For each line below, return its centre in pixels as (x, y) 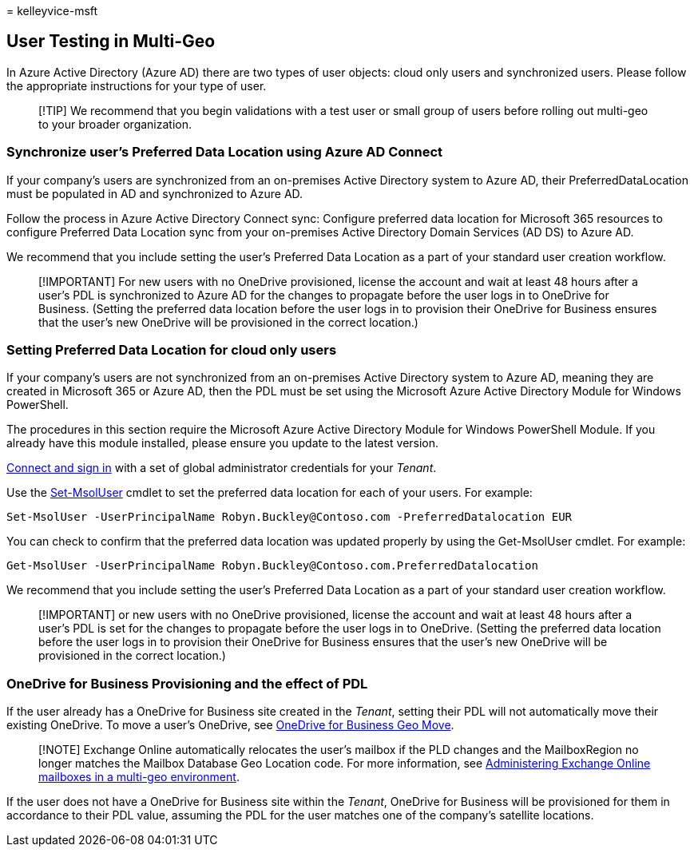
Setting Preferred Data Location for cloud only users (172, 349)
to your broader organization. (115, 124)
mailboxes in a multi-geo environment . (139, 777)
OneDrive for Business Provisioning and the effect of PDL (187, 683)
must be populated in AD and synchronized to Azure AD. (155, 193)
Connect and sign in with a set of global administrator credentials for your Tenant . (222, 468)
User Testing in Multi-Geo (111, 42)
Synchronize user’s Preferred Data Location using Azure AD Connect (225, 152)
